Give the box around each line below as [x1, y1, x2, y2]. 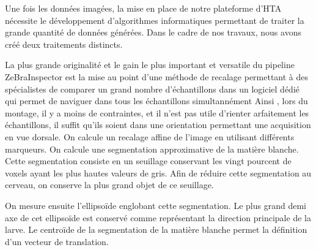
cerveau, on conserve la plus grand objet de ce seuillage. [5, 178, 214, 191]
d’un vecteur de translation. [5, 235, 109, 248]
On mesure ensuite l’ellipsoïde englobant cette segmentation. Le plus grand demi [5, 199, 306, 211]
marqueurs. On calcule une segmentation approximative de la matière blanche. [5, 142, 299, 155]
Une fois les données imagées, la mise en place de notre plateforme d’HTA [5, 2, 282, 14]
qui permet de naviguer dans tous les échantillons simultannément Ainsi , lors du [5, 94, 308, 107]
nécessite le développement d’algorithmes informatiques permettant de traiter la [5, 13, 304, 26]
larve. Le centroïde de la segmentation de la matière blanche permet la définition [5, 223, 307, 236]
